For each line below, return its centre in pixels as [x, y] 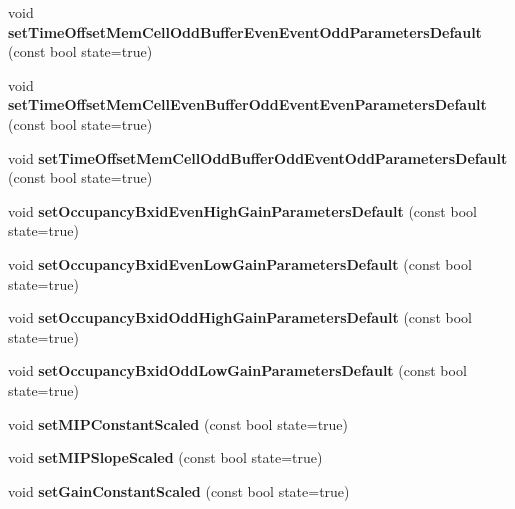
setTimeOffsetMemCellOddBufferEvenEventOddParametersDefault [245, 31]
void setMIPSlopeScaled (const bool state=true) [165, 457]
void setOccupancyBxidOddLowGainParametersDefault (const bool [237, 370]
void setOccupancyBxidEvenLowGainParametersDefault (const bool [240, 263]
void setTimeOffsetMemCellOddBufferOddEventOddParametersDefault [258, 157]
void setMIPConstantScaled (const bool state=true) [178, 423]
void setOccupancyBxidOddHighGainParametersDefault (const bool [240, 317]
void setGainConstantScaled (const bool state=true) [179, 490]
